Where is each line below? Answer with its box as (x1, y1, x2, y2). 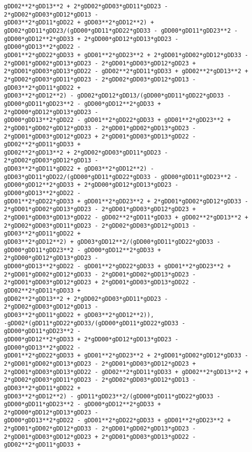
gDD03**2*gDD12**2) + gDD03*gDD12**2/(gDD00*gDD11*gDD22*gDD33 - (4, 238, 220, 246)
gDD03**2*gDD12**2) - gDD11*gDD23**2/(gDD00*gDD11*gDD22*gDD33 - (4, 393, 220, 400)
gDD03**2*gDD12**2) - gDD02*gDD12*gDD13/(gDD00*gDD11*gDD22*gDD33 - (4, 92, 231, 99)
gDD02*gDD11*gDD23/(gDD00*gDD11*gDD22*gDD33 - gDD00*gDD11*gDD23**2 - (4, 27, 238, 34)
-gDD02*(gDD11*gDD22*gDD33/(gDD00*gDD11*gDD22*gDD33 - (4, 319, 186, 327)
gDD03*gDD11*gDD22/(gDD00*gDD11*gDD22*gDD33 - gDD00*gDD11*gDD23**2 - (4, 173, 238, 180)
